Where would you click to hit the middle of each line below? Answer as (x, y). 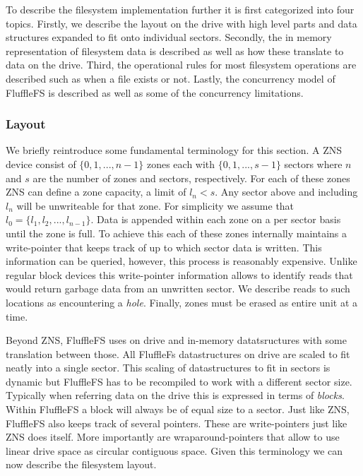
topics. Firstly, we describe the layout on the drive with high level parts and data (181, 23)
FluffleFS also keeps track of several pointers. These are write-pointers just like (177, 423)
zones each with (181, 163)
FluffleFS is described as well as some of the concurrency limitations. (155, 92)
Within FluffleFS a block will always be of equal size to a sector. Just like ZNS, (178, 409)
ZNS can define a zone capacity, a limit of (96, 192)
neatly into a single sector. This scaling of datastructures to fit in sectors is (168, 368)
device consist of (41, 163)
